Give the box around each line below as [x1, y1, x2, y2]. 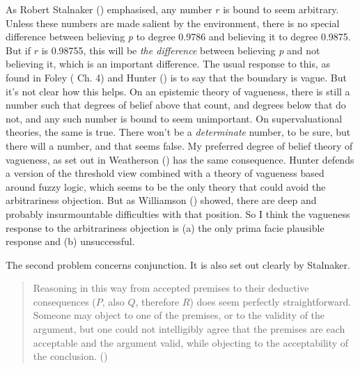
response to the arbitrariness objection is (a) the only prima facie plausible [6, 220, 324, 235]
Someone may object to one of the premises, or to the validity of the [33, 308, 325, 322]
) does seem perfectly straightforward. [189, 294, 352, 308]
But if [6, 42, 31, 57]
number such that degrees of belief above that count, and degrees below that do [6, 97, 346, 112]
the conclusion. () [33, 349, 108, 363]
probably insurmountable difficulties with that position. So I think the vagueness [6, 206, 350, 221]
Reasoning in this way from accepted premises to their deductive [33, 281, 309, 295]
